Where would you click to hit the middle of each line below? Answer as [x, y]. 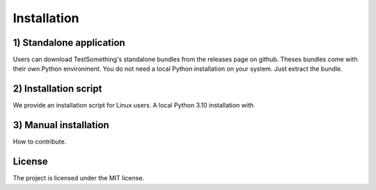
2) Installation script [57, 89]
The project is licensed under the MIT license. [79, 178]
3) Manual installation [61, 125]
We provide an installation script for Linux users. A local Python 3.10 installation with [133, 105]
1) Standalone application [69, 43]
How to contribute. [40, 141]
